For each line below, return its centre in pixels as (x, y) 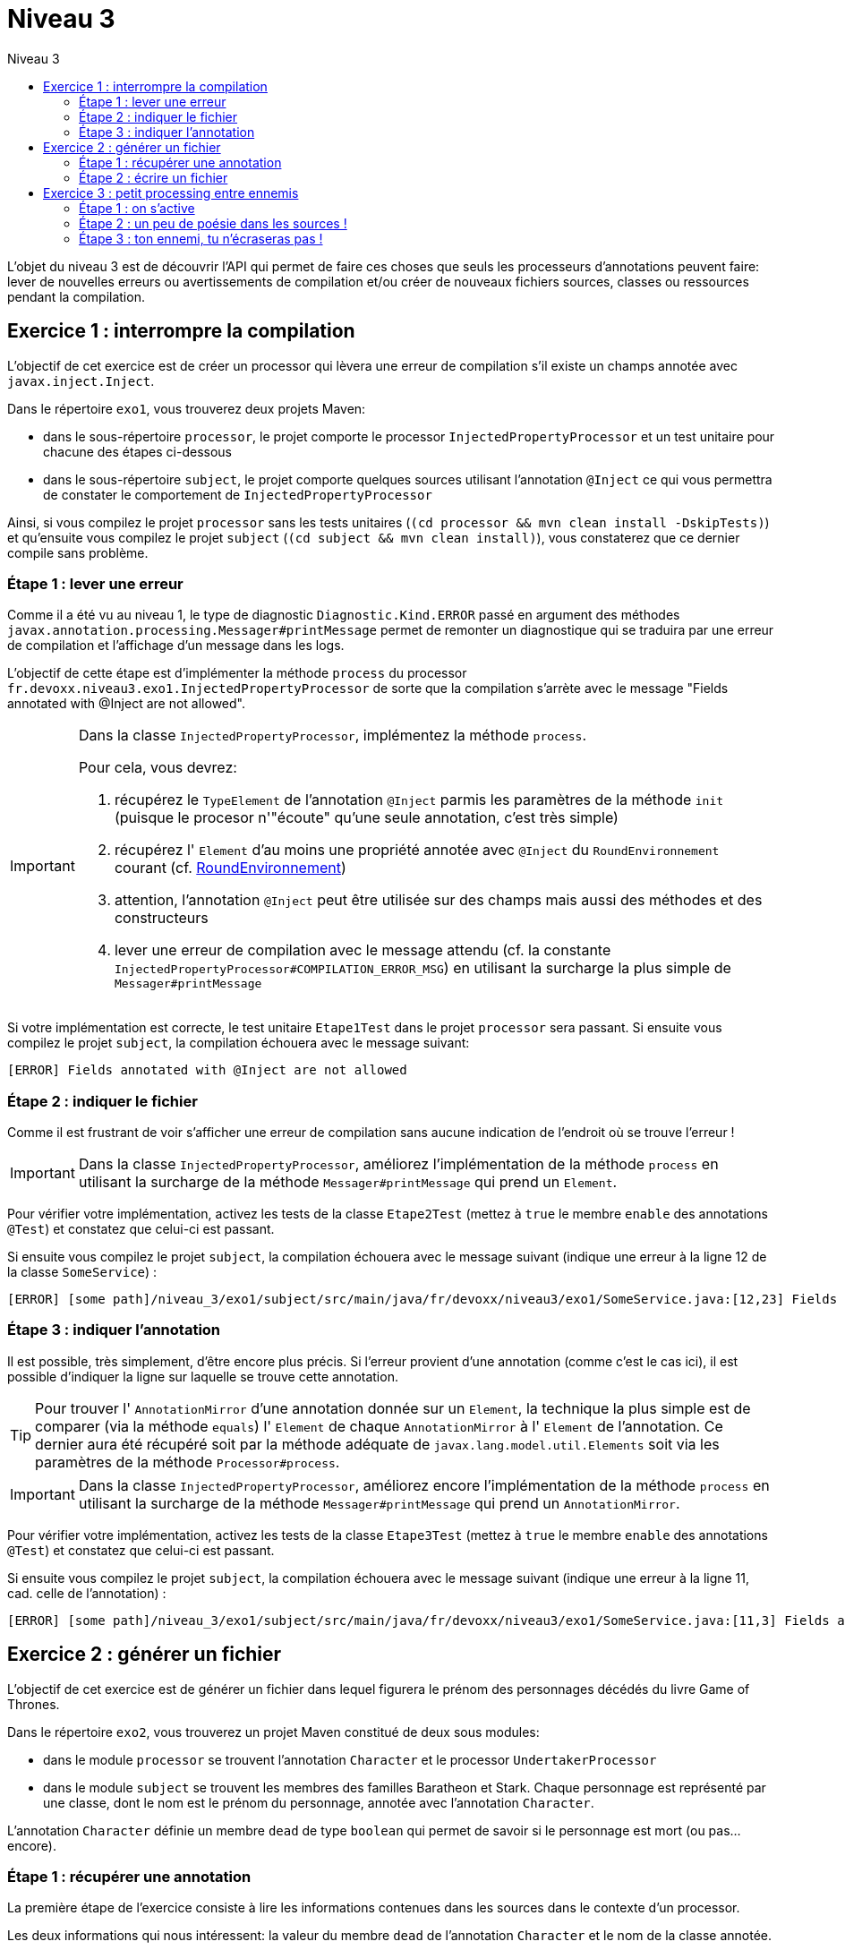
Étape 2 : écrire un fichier (154, 177)
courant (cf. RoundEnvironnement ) (230, 868)
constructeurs (161, 918)
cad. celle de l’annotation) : (87, 1593)
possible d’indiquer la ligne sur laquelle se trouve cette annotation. (203, 1376)
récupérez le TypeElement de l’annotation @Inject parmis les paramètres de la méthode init (419, 800)
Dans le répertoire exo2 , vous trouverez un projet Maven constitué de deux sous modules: (273, 1732)
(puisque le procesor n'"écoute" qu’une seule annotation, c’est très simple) (366, 818)
